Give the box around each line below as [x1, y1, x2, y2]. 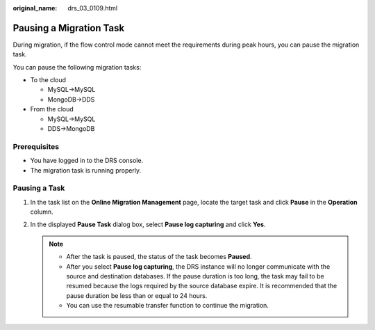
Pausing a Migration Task [12, 22, 125, 34]
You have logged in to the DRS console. [30, 157, 144, 165]
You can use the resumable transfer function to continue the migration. [66, 301, 269, 310]
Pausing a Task [12, 183, 65, 193]
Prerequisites [12, 141, 59, 151]
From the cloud [30, 105, 74, 113]
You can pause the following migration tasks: [12, 63, 142, 71]
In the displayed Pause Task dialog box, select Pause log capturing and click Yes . [30, 220, 266, 229]
